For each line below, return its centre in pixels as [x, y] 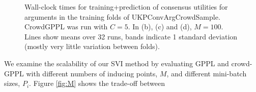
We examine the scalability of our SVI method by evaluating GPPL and [117, 63]
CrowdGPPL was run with [66, 27]
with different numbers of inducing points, [92, 73]
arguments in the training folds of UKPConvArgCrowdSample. [122, 16]
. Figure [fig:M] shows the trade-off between [97, 83]
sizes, [12, 83]
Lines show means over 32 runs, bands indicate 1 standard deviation [131, 36]
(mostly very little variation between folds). [92, 46]
